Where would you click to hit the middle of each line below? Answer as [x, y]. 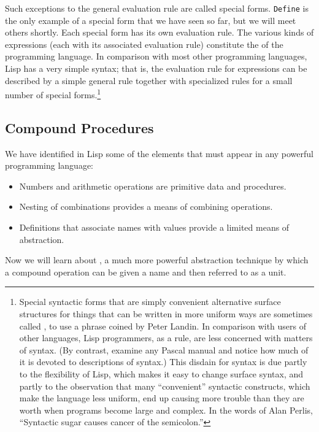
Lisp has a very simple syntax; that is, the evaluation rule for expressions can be [156, 68]
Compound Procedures [79, 127]
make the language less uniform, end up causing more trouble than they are [162, 398]
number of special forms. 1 [53, 94]
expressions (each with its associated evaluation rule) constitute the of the [144, 44]
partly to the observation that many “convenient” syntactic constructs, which [165, 386]
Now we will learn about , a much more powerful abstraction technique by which [157, 260]
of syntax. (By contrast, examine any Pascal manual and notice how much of [164, 349]
